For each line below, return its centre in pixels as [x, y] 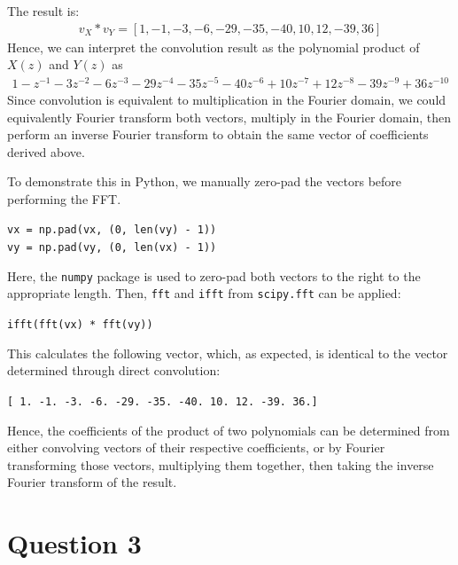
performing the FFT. [64, 198]
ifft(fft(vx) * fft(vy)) [80, 325]
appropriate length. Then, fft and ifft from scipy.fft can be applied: [204, 293]
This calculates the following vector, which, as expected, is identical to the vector [228, 353]
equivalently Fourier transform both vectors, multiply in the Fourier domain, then [229, 117]
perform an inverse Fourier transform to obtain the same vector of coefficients [218, 134]
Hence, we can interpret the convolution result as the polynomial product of [213, 47]
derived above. [46, 151]
